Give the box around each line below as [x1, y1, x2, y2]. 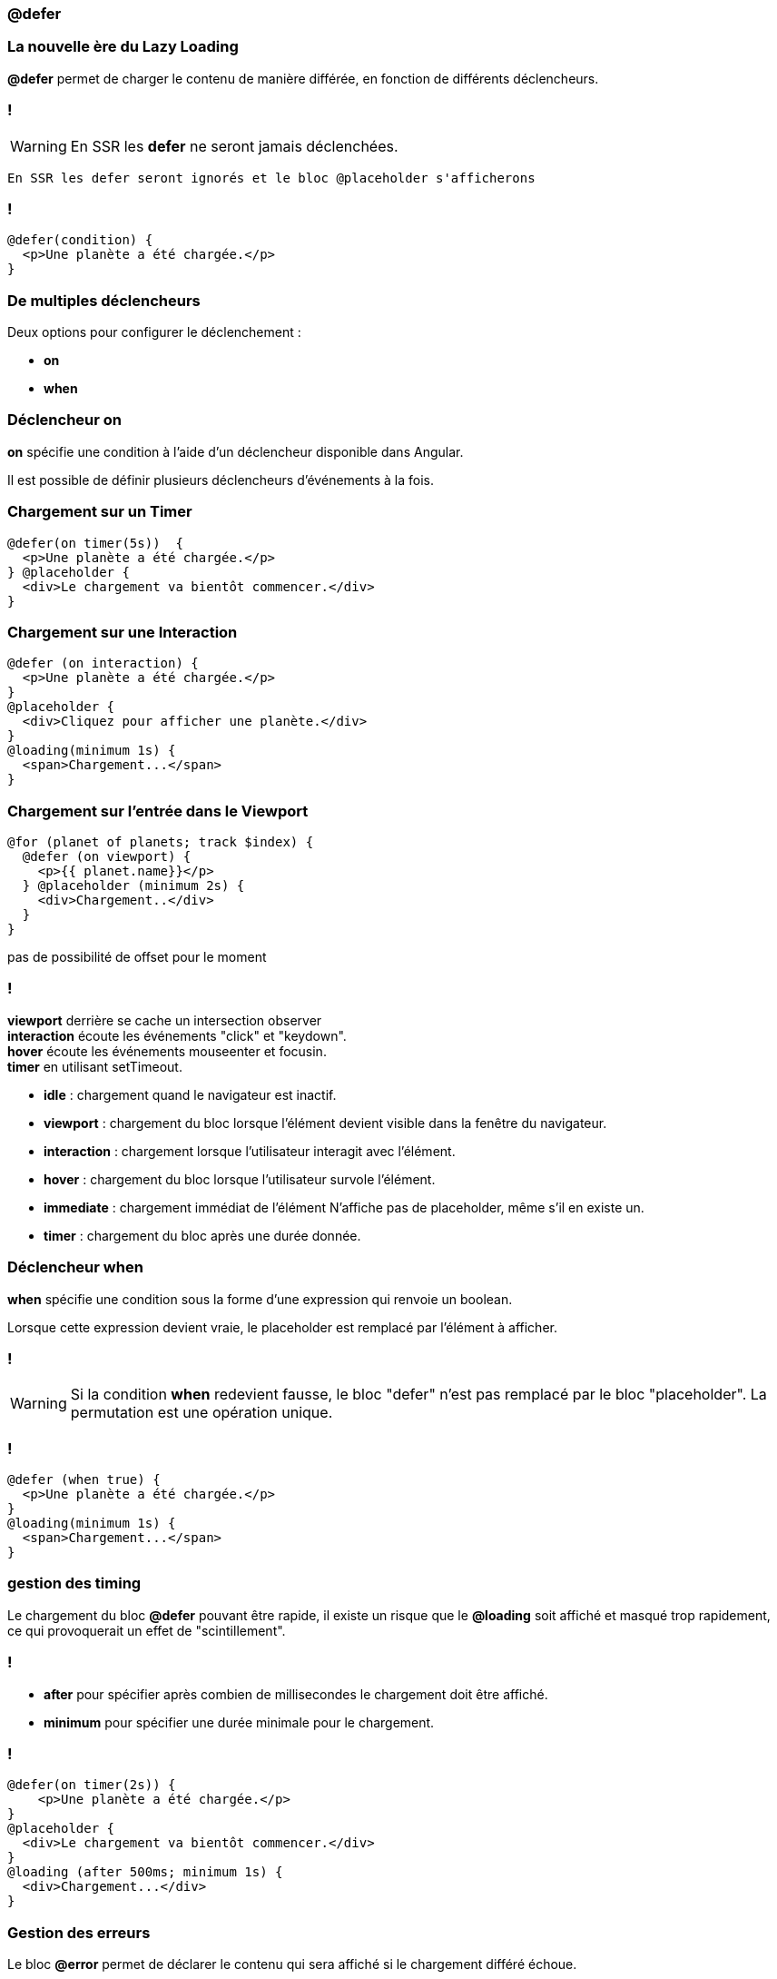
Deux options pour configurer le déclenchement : [7, 324, 301, 340]
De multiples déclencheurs [7, 291, 201, 310]
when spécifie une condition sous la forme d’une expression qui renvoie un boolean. [7, 1291, 513, 1307]
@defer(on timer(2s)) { [7, 1777, 176, 1793]
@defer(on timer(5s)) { [7, 535, 183, 550]
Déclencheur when [7, 1258, 143, 1277]
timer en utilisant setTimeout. [7, 1058, 182, 1074]
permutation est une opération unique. [70, 1403, 333, 1422]
